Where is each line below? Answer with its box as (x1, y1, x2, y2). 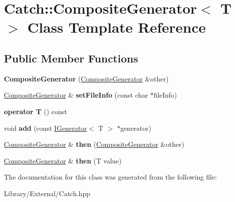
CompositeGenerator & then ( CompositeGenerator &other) (4, 139, 185, 149)
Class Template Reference (27, 17, 206, 37)
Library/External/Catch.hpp (4, 188, 90, 198)
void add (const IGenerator (4, 122, 87, 133)
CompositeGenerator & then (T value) (4, 155, 122, 165)
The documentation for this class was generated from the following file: (4, 172, 217, 182)
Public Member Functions (4, 50, 138, 65)
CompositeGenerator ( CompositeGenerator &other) (4, 73, 169, 83)
